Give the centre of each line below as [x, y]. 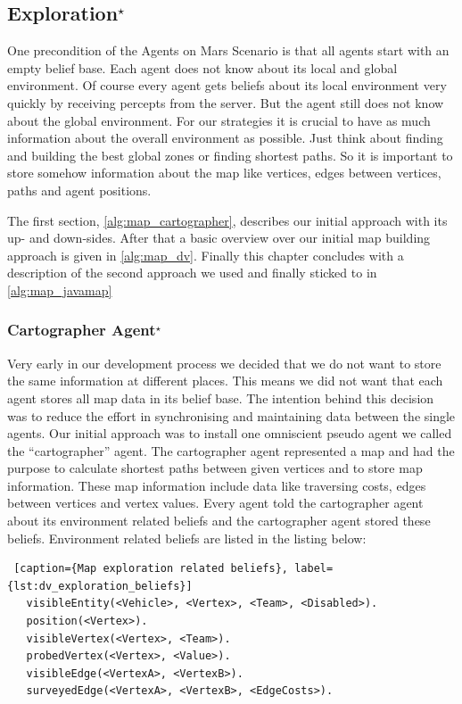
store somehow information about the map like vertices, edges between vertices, [224, 173]
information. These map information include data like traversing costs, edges [217, 485]
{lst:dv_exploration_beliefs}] [100, 586]
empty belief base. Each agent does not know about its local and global [202, 67]
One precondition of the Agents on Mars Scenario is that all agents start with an [228, 50]
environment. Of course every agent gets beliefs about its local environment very [227, 85]
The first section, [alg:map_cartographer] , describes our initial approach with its [227, 220]
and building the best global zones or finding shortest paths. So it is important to [230, 155]
